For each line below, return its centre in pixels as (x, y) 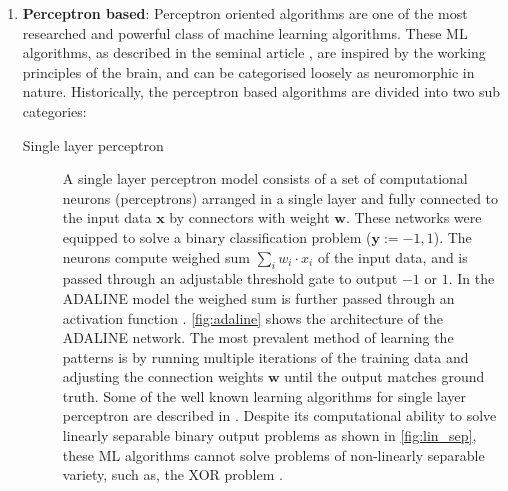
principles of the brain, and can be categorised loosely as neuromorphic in (248, 71)
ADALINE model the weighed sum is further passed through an (258, 297)
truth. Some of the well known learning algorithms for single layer (264, 395)
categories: (54, 110)
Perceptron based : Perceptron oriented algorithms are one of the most (245, 13)
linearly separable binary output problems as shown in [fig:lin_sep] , (269, 435)
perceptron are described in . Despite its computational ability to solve (279, 415)
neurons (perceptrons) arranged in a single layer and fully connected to (280, 197)
